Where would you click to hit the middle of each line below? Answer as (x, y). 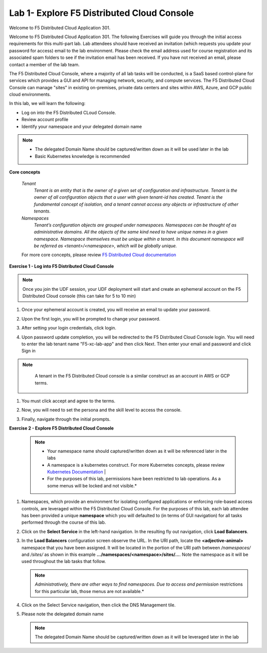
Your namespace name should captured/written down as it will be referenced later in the (137, 451)
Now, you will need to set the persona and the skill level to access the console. (102, 410)
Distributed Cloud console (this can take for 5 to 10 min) (79, 296)
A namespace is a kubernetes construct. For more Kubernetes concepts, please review (136, 465)
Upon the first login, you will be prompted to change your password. (91, 319)
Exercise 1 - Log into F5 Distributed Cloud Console (62, 266)
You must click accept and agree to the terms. (68, 401)
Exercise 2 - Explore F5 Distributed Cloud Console (61, 428)
